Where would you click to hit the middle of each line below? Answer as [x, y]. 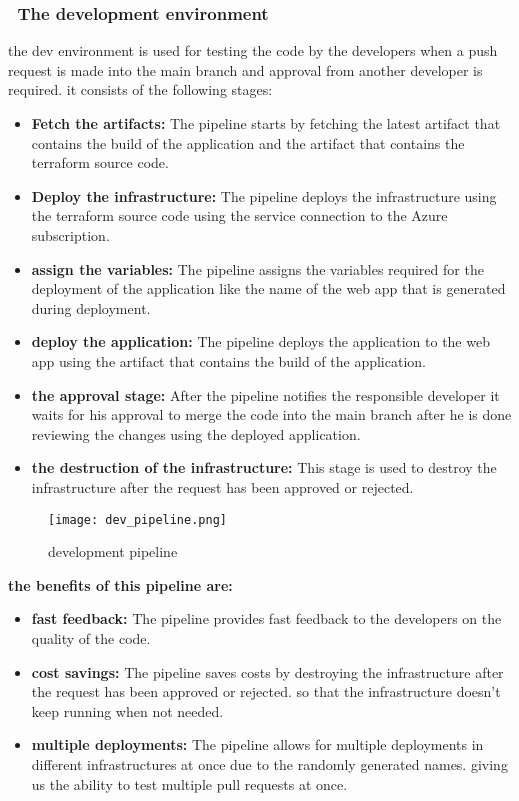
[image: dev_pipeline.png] [137, 519]
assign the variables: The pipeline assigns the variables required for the [257, 268]
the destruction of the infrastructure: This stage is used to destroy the [264, 467]
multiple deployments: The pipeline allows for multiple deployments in [257, 744]
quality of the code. [91, 637]
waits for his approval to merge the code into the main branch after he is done [271, 414]
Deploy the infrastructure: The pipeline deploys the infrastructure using [264, 195]
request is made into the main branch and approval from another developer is [245, 69]
